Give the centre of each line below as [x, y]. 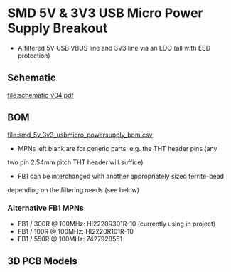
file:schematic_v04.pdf [41, 95]
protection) [34, 56]
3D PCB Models [43, 261]
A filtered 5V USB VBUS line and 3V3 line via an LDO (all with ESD [114, 48]
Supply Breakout [58, 28]
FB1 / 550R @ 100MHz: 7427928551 [70, 239]
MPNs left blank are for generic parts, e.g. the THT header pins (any [117, 148]
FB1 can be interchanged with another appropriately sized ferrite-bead [121, 176]
